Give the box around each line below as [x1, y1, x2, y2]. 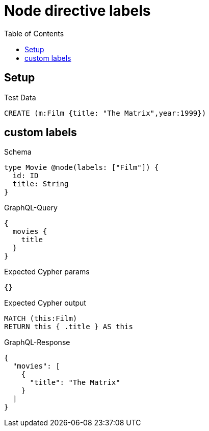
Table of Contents [4, 29, 64, 38]
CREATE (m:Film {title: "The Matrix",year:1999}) [4, 109, 206, 117]
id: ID [12, 171, 39, 180]
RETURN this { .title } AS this [4, 322, 133, 331]
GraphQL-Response [4, 338, 70, 347]
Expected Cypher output [4, 298, 86, 308]
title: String [12, 180, 69, 188]
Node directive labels [4, 2, 151, 19]
